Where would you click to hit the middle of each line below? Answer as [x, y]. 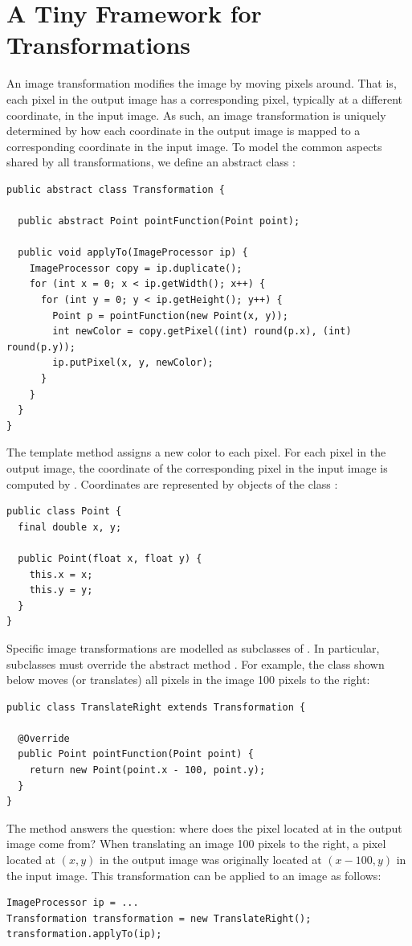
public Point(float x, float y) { [110, 558]
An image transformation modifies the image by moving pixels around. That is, [202, 83]
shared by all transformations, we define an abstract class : [151, 162]
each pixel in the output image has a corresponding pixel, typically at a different [205, 98]
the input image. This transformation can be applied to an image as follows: [194, 875]
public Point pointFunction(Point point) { [136, 754]
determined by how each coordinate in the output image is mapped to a [184, 131]
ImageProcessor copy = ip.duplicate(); [136, 268]
